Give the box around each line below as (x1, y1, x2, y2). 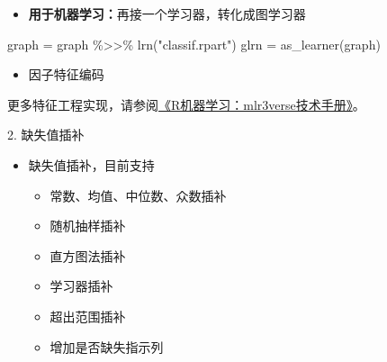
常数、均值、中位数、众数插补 (49, 186, 227, 204)
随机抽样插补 (49, 216, 126, 235)
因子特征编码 (28, 65, 104, 84)
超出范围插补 (49, 306, 126, 325)
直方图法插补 (49, 246, 126, 265)
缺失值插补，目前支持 (28, 155, 155, 174)
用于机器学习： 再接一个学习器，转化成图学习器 (28, 5, 306, 23)
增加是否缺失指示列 (49, 337, 164, 356)
